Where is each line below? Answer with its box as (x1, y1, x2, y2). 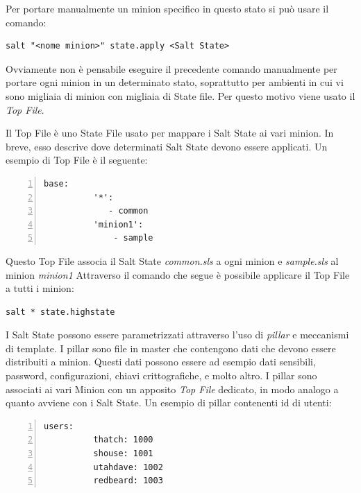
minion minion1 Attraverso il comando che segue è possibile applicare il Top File (6, 267, 350, 282)
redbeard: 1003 (93, 476, 163, 486)
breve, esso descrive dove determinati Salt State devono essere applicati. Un (6, 139, 328, 153)
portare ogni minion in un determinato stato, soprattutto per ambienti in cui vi (6, 75, 344, 89)
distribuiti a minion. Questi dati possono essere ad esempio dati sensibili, (6, 354, 316, 369)
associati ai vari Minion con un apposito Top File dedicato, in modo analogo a (6, 381, 339, 396)
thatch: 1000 (93, 435, 153, 445)
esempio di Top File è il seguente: (6, 153, 148, 167)
